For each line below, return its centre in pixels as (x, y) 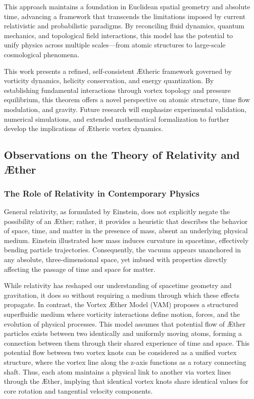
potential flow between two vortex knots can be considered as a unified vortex (120, 352)
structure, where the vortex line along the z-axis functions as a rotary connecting (125, 362)
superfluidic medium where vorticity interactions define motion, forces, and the (122, 314)
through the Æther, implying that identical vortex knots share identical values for (126, 381)
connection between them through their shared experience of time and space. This (127, 343)
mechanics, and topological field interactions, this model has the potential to (118, 35)
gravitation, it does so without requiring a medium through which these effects (122, 295)
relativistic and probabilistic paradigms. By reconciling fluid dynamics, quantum (124, 26)
